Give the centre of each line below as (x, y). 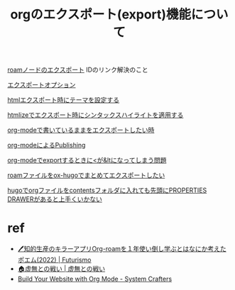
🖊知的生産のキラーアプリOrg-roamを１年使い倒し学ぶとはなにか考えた (122, 249)
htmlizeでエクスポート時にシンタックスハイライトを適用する (95, 115)
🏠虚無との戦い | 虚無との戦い (61, 269)
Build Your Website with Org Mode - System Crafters (95, 279)
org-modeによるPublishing (47, 145)
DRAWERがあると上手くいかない (55, 199)
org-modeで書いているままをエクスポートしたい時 (81, 130)
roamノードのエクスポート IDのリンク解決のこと (78, 70)
